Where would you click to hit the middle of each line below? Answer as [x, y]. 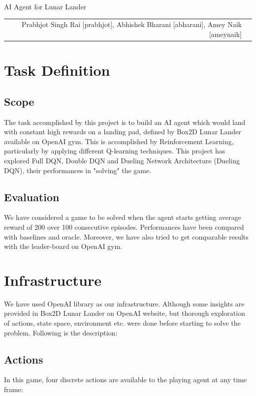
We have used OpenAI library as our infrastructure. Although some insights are [124, 303]
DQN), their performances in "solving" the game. [78, 170]
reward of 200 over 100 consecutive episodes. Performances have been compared [124, 227]
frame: [14, 389]
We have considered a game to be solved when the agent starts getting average [123, 217]
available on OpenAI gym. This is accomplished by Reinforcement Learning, [119, 141]
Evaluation [32, 197]
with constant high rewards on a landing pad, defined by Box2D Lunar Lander [123, 132]
